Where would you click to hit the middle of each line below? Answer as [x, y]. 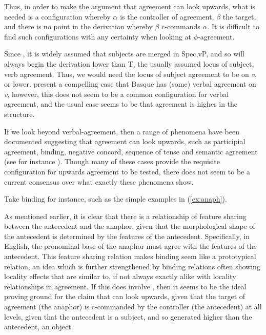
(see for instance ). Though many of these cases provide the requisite [112, 161]
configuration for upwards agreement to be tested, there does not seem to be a [127, 171]
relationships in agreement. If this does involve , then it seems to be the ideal [125, 286]
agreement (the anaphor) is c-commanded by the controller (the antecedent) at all [133, 307]
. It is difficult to [233, 26]
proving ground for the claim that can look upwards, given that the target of [125, 296]
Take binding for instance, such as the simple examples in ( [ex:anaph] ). [116, 199]
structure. [19, 114]
